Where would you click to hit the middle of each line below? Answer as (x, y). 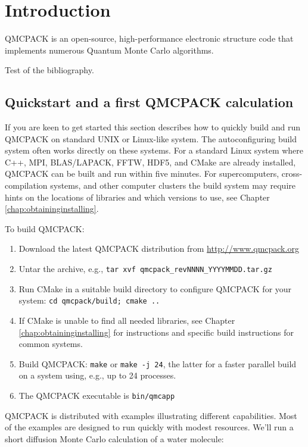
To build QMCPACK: (45, 228)
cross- (292, 174)
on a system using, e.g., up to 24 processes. (97, 375)
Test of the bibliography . (49, 70)
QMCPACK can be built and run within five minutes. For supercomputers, (142, 174)
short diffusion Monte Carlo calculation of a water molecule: (114, 438)
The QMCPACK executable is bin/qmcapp (97, 395)
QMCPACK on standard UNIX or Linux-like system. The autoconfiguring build (151, 138)
